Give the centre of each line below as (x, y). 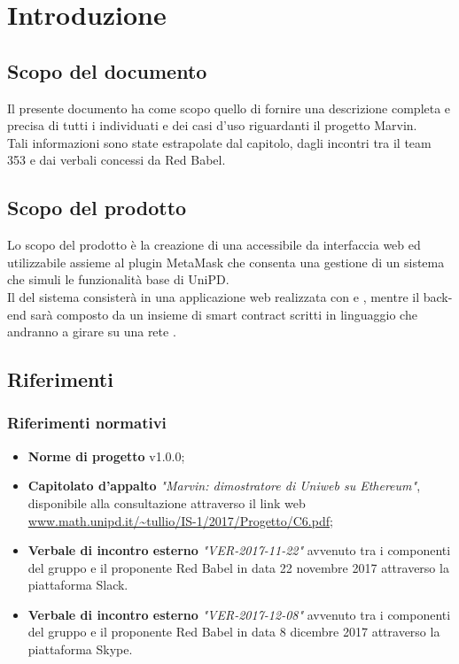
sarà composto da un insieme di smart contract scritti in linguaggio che (224, 314)
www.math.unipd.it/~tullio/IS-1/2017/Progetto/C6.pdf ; (180, 520)
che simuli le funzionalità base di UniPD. (118, 279)
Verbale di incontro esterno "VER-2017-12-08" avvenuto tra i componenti (239, 614)
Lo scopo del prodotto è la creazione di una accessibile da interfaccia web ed (214, 245)
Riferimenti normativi (87, 423)
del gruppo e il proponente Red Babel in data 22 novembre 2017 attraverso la (238, 567)
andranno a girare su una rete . (92, 332)
